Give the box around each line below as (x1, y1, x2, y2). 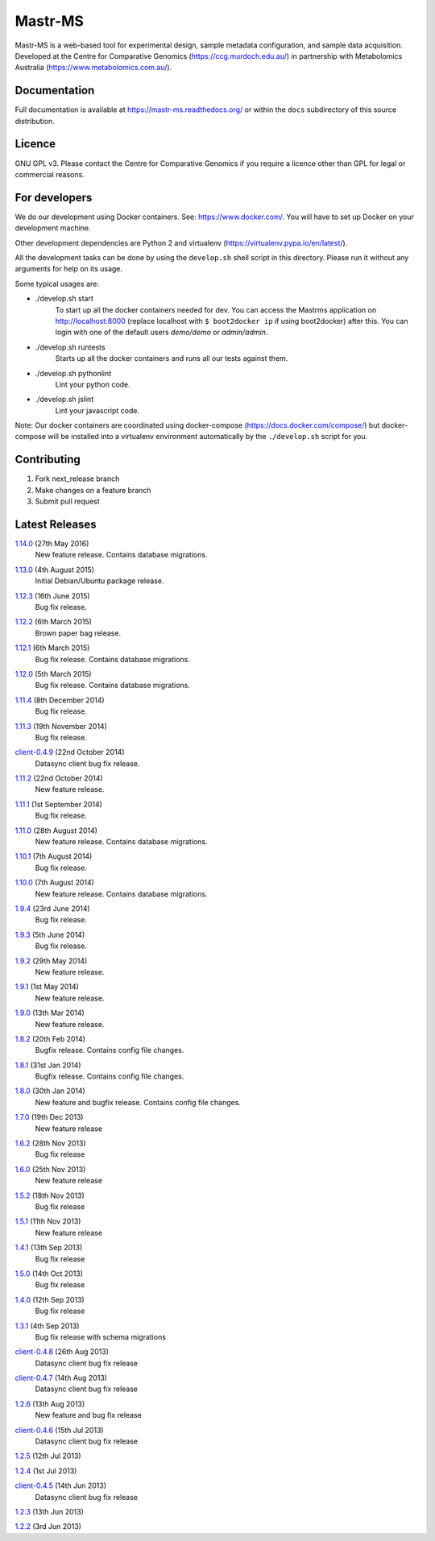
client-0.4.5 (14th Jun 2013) (14, 1481, 107, 1490)
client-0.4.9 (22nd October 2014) (14, 748, 125, 757)
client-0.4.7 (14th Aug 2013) (14, 1373, 108, 1383)
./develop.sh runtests (35, 342, 106, 352)
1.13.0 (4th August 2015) (14, 565, 95, 574)
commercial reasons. (14, 169, 85, 179)
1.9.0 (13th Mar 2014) (14, 1008, 85, 1018)
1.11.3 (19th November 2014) (14, 721, 108, 731)
